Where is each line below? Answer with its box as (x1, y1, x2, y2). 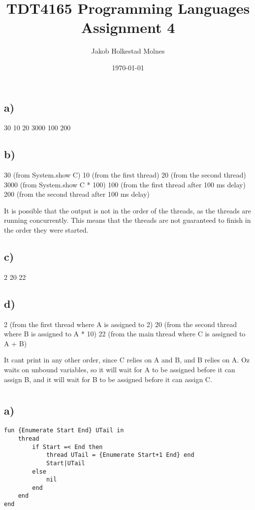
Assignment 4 (81, 17, 175, 37)
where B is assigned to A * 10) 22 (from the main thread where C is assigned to (4, 329, 246, 339)
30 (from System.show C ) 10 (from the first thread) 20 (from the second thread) (4, 170, 246, 180)
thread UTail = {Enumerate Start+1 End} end (46, 451, 194, 459)
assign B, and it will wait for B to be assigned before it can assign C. (4, 374, 212, 384)
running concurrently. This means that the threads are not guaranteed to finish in (4, 215, 251, 225)
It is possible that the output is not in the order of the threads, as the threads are (4, 205, 252, 215)
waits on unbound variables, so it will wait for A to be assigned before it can (4, 364, 235, 375)
